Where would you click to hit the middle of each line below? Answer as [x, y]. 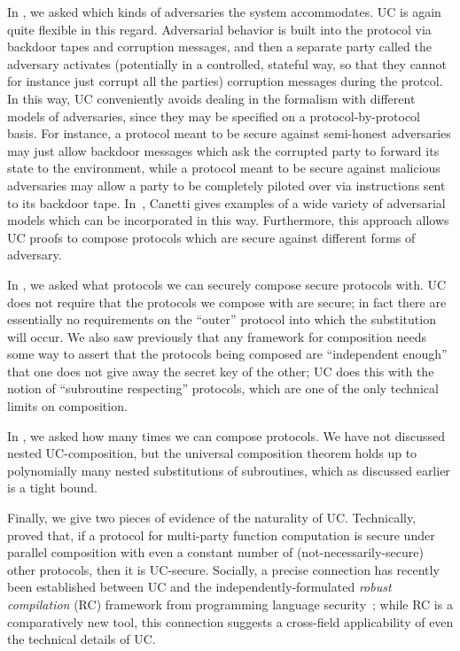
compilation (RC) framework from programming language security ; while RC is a [230, 604]
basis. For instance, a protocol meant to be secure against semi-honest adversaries [229, 133]
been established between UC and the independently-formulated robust [199, 587]
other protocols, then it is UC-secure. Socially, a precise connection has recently [223, 569]
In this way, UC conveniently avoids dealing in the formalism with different [211, 98]
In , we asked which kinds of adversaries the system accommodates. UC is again [224, 12]
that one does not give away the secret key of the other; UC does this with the [221, 371]
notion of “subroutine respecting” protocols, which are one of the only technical [223, 388]
